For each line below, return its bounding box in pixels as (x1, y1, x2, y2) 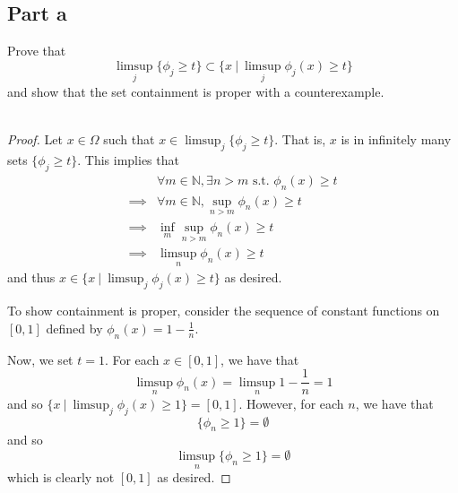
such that (103, 130, 155, 149)
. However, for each (238, 394, 344, 412)
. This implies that (77, 151, 179, 169)
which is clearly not (7, 468, 115, 487)
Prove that (7, 41, 66, 60)
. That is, (274, 130, 326, 149)
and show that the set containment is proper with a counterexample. (7, 82, 385, 101)
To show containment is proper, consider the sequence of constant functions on (7, 301, 440, 320)
